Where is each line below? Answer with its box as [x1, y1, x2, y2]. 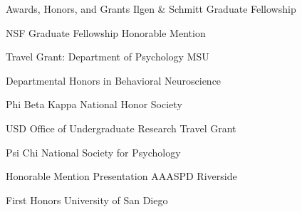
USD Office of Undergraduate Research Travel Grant [6, 120, 236, 135]
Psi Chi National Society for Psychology [6, 144, 181, 159]
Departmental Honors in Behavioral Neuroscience [6, 73, 222, 88]
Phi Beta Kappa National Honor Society [6, 97, 182, 112]
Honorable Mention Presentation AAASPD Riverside [6, 169, 237, 184]
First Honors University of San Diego [6, 192, 168, 207]
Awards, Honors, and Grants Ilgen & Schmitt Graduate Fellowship [6, 1, 296, 16]
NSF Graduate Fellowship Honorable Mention [6, 25, 206, 40]
